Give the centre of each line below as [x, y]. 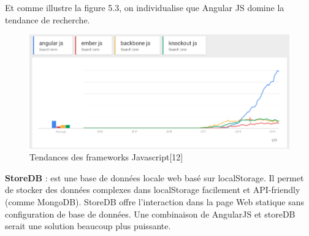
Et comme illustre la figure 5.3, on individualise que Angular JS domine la [145, 7]
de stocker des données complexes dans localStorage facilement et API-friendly [153, 190]
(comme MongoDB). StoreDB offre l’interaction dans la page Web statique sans [155, 202]
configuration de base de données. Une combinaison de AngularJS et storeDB [150, 214]
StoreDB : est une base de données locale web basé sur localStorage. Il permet [154, 177]
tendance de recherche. [48, 19]
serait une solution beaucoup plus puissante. [88, 226]
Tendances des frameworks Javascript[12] [106, 157]
